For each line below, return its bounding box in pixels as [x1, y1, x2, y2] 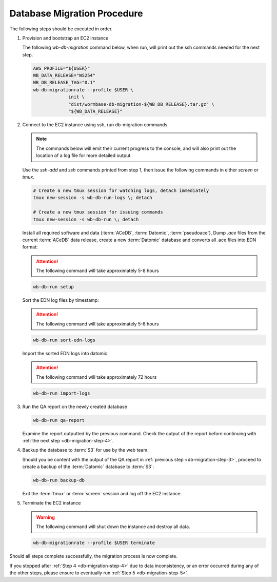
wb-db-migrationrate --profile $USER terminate [33, 540, 155, 546]
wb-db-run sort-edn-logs [33, 337, 96, 343]
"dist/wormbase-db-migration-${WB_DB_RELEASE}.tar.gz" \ [68, 101, 215, 107]
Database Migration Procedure [9, 8, 143, 19]
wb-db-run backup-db [33, 477, 85, 483]
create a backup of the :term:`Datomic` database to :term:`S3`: [22, 463, 154, 470]
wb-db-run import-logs [33, 390, 90, 396]
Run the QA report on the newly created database [22, 403, 128, 410]
